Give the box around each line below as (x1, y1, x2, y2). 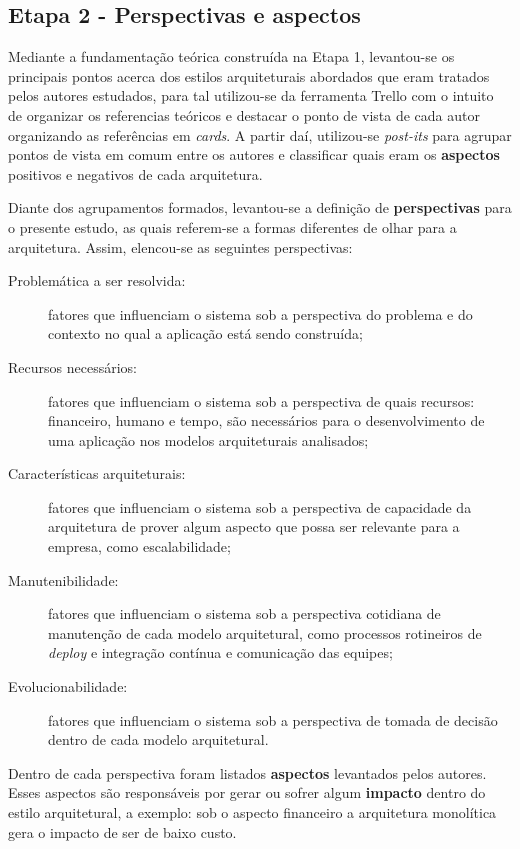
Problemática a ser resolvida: (8, 270, 186, 291)
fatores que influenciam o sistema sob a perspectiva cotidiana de (48, 603, 441, 624)
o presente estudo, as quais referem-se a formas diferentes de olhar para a (8, 216, 457, 237)
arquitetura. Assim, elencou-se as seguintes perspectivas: (8, 236, 353, 257)
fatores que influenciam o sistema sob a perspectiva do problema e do (48, 303, 473, 324)
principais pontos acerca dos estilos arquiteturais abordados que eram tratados (8, 65, 490, 86)
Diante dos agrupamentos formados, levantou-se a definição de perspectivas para (8, 197, 512, 218)
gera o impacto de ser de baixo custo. (8, 821, 237, 842)
